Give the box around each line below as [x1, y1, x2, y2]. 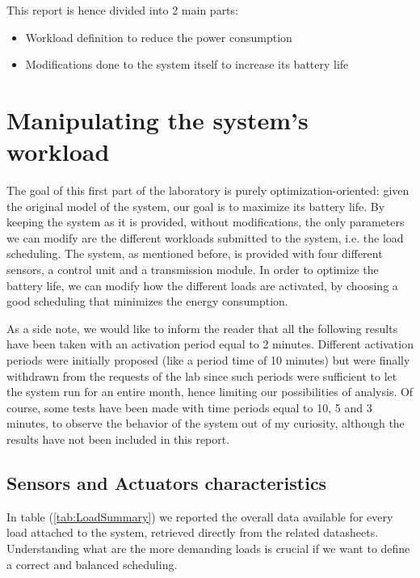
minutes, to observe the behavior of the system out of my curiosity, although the [6, 415, 405, 432]
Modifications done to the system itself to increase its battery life [25, 56, 349, 73]
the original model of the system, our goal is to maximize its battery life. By [6, 197, 385, 214]
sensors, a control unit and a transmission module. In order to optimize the [6, 261, 379, 278]
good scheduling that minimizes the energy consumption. [6, 293, 288, 310]
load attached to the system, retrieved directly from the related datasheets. [6, 524, 379, 541]
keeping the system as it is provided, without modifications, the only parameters [6, 213, 405, 230]
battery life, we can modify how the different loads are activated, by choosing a [6, 276, 398, 293]
